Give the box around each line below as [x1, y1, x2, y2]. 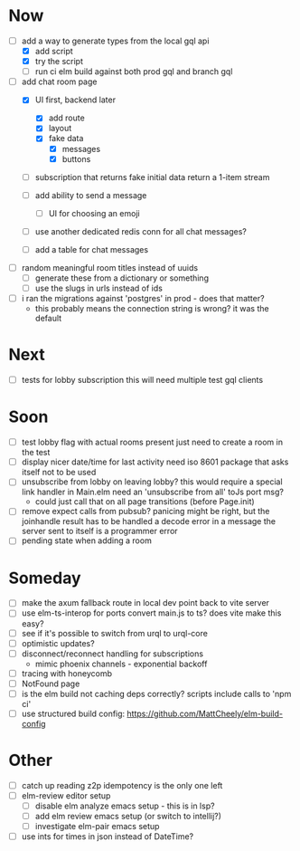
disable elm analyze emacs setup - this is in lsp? [34, 800, 215, 811]
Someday [8, 568, 82, 588]
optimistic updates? [21, 637, 96, 648]
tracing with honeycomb [21, 667, 112, 679]
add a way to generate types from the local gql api [21, 35, 210, 46]
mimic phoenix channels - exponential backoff [34, 658, 208, 669]
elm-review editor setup [21, 789, 111, 801]
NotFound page [21, 678, 80, 689]
